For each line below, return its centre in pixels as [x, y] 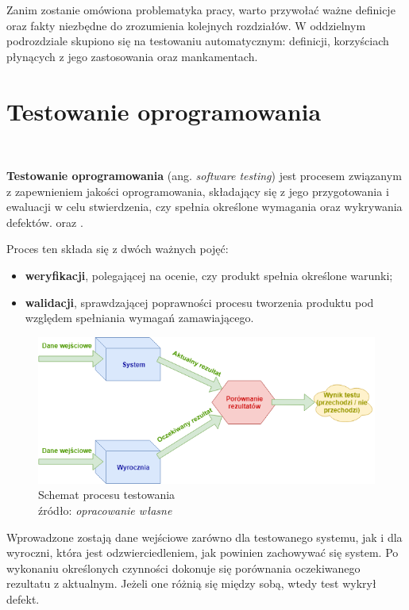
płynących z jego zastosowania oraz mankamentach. [132, 56]
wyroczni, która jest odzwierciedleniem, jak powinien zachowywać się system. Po [203, 552]
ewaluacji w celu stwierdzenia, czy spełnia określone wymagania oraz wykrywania [204, 207]
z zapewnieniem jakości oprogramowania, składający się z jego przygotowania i [198, 191]
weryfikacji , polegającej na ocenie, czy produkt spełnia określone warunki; [209, 276]
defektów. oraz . [45, 222]
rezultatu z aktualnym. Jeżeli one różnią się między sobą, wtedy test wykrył [191, 583]
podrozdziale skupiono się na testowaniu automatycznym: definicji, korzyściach [198, 41]
